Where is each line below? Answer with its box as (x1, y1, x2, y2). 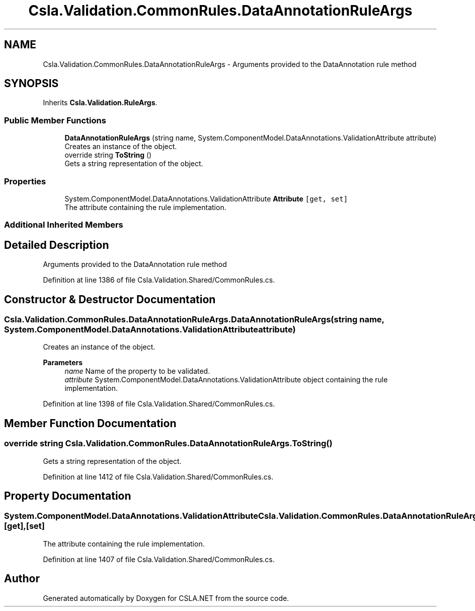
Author (4, 572, 40, 585)
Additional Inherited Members (4, 220, 123, 230)
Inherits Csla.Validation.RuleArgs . (43, 98, 157, 107)
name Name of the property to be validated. (64, 367, 210, 376)
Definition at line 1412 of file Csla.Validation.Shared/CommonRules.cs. (43, 472, 274, 481)
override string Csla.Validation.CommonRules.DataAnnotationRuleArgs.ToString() (4, 438, 333, 449)
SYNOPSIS (4, 77, 59, 90)
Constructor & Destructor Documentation (4, 293, 216, 306)
